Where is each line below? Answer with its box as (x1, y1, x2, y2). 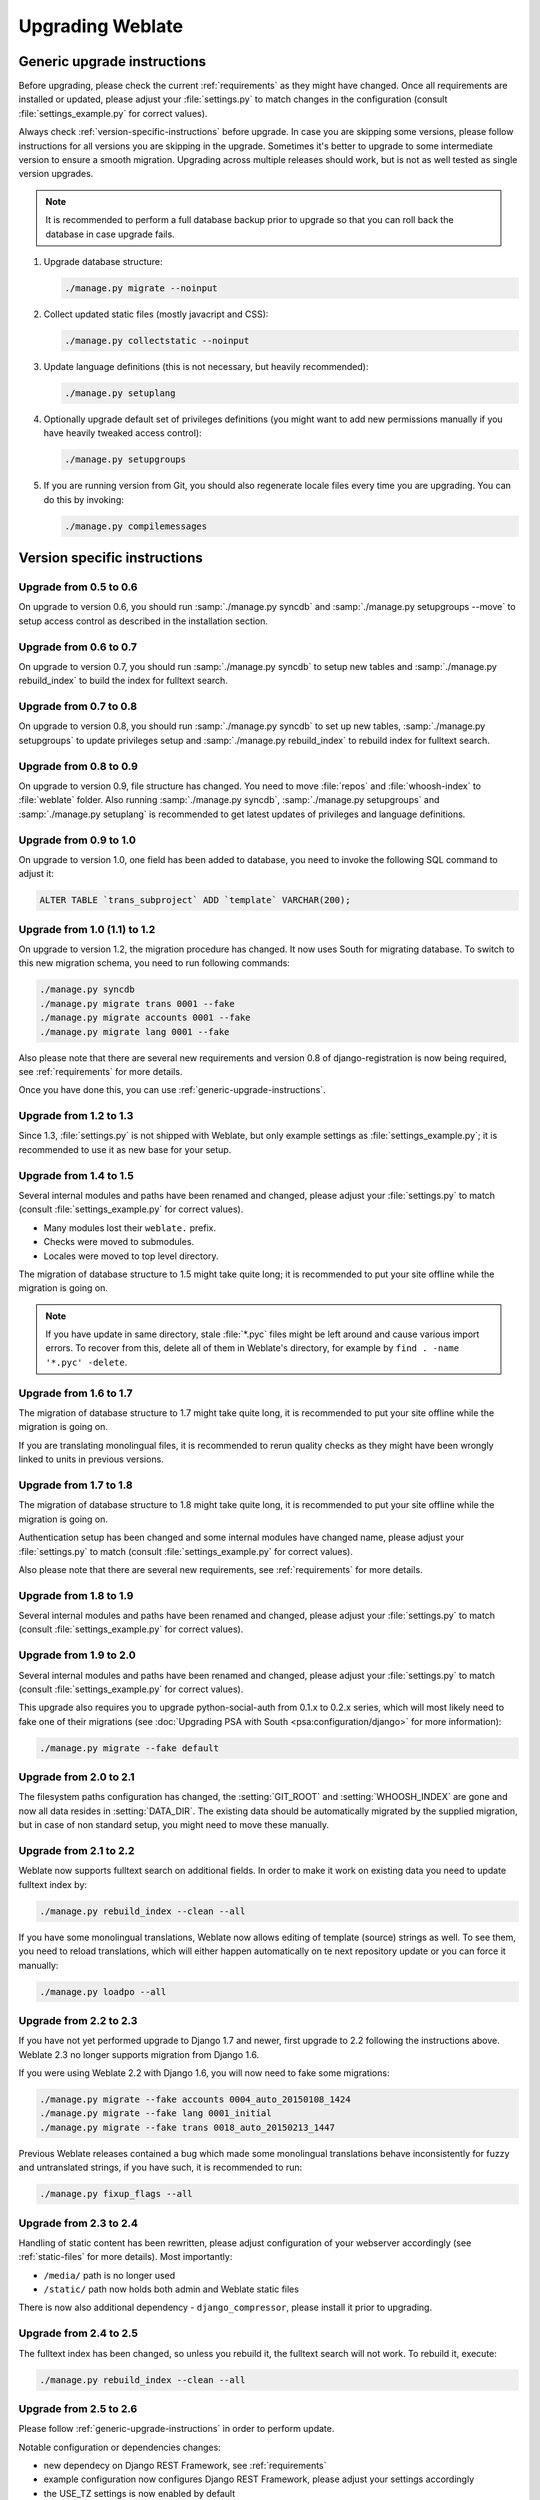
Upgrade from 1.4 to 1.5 (18, 1168, 134, 1182)
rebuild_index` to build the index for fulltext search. (18, 675, 229, 687)
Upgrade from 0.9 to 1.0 (18, 833, 137, 847)
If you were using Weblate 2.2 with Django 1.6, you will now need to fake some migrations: (18, 2067, 390, 2079)
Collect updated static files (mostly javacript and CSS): (43, 308, 269, 320)
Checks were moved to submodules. (43, 1236, 195, 1248)
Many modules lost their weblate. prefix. (43, 1221, 217, 1234)
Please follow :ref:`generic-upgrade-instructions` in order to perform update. (18, 2423, 335, 2435)
